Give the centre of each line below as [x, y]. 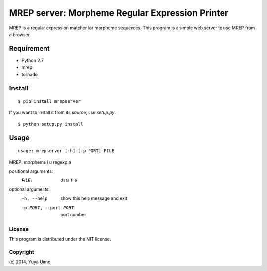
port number [73, 214]
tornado [30, 74]
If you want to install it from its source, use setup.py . [63, 113]
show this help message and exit [94, 198]
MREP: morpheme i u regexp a [40, 162]
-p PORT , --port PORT [48, 207]
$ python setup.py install [51, 124]
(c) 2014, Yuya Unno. [30, 262]
